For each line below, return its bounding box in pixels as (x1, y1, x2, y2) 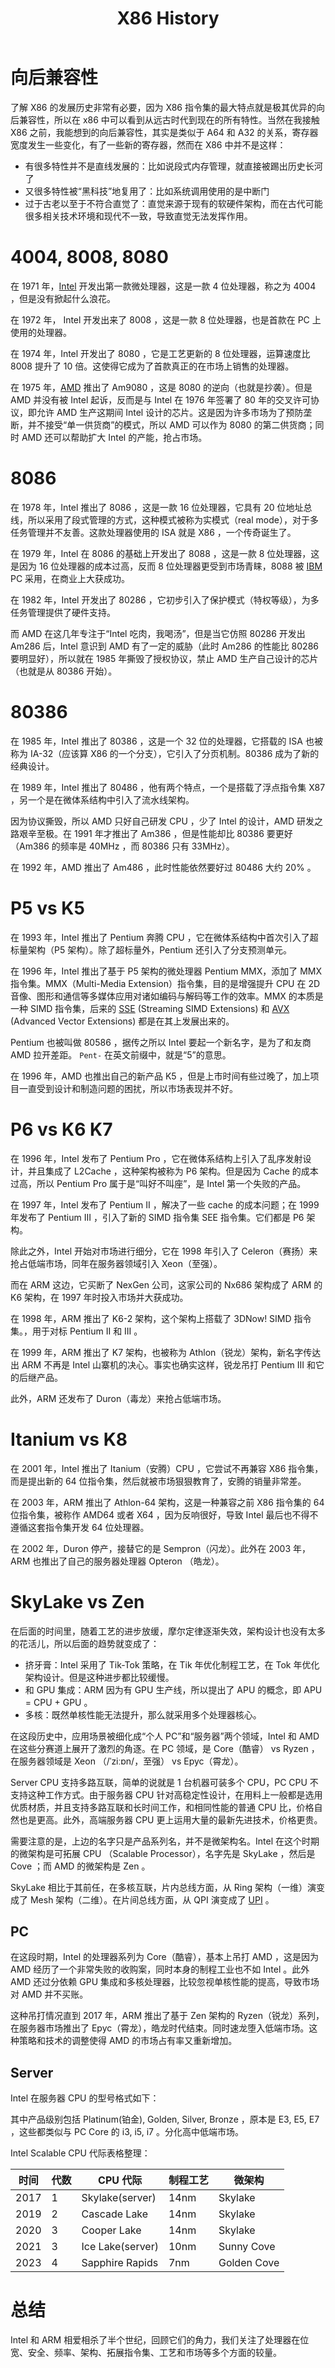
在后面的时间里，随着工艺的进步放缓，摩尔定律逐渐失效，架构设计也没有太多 (10, 1625, 326, 1637)
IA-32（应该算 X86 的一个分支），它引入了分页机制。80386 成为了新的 (29, 747, 320, 759)
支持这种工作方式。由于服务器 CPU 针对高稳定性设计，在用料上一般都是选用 (10, 1788, 323, 1801)
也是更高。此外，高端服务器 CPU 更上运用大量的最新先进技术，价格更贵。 (18, 1813, 323, 1826)
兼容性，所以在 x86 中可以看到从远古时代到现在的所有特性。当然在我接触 (18, 113, 320, 126)
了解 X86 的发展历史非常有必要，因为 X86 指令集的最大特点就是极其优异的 (10, 101, 317, 113)
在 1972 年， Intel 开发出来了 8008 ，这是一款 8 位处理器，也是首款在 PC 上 (10, 313, 322, 326)
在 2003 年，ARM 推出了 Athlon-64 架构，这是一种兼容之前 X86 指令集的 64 (10, 1496, 325, 1508)
